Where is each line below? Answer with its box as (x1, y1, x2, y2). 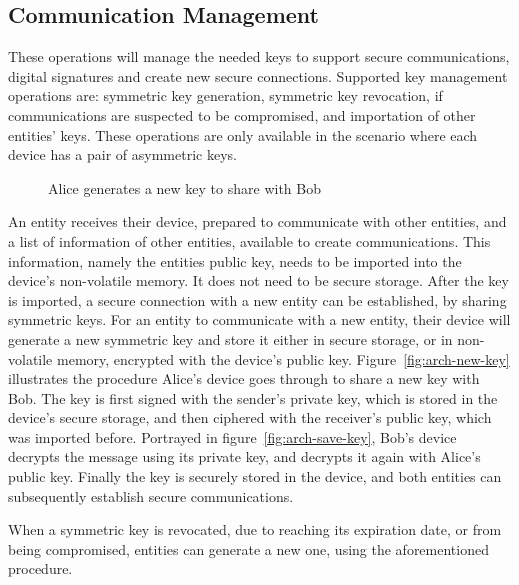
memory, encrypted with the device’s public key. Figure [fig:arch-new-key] (56, 348, 510, 369)
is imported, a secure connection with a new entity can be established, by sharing (8, 289, 507, 310)
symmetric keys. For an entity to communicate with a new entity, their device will (8, 309, 511, 330)
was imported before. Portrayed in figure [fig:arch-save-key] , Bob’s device (8, 426, 457, 447)
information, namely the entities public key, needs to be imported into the (8, 250, 462, 271)
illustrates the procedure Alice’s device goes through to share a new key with (8, 368, 480, 389)
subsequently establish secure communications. (8, 485, 294, 506)
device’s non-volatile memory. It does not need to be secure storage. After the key (8, 270, 509, 291)
